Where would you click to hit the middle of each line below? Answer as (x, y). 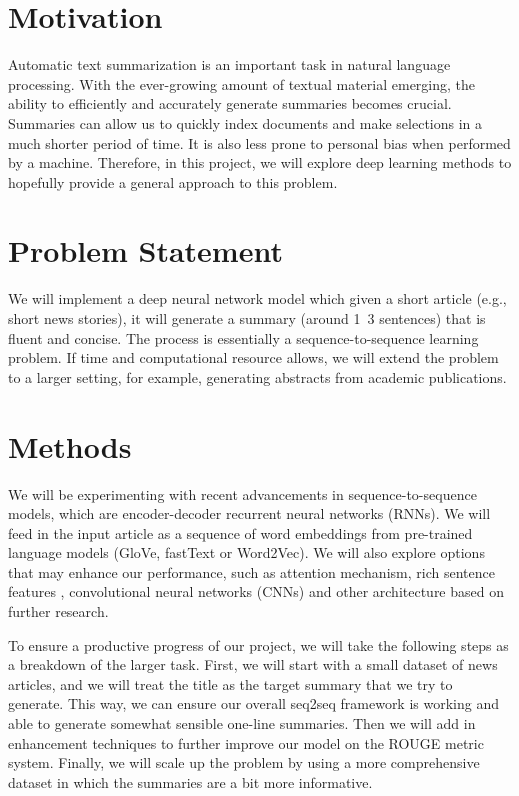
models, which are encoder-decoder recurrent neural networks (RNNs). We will (249, 513)
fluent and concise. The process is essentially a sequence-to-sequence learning (243, 337)
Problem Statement (145, 250)
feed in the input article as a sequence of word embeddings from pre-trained (240, 532)
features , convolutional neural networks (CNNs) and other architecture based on (256, 591)
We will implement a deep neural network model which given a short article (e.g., (257, 298)
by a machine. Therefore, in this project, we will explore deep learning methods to (260, 162)
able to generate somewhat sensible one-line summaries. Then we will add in (242, 723)
